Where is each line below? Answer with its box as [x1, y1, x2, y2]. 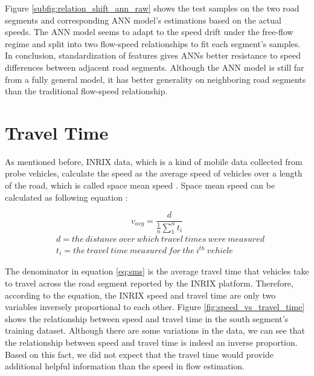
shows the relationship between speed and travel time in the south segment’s [5, 312, 289, 325]
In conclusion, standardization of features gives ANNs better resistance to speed [5, 49, 301, 62]
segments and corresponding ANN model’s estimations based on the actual [5, 13, 281, 26]
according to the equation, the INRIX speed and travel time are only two [5, 288, 276, 301]
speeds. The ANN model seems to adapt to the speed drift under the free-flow [5, 25, 293, 38]
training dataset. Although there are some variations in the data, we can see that [5, 324, 306, 337]
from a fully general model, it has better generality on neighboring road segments [5, 73, 306, 85]
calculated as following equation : [5, 190, 128, 203]
